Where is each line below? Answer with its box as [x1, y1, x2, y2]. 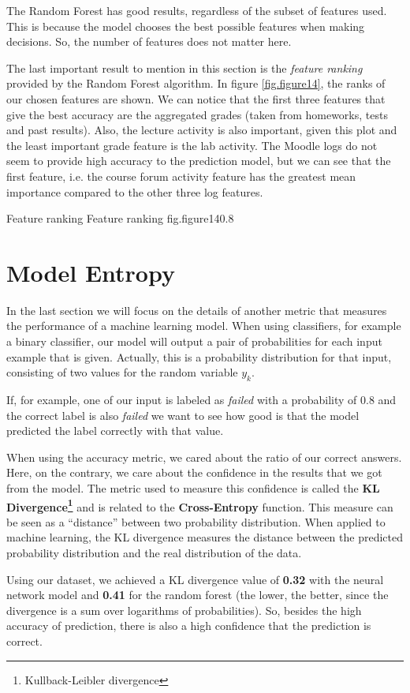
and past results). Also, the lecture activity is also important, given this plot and [6, 122, 397, 138]
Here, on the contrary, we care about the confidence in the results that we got [6, 464, 382, 481]
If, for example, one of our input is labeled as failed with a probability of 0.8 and [6, 391, 397, 408]
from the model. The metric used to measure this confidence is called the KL [6, 479, 380, 496]
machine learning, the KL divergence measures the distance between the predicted [6, 529, 403, 545]
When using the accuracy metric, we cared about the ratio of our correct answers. [6, 448, 402, 465]
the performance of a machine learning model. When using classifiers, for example [6, 317, 401, 334]
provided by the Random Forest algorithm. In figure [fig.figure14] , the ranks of [6, 75, 386, 92]
